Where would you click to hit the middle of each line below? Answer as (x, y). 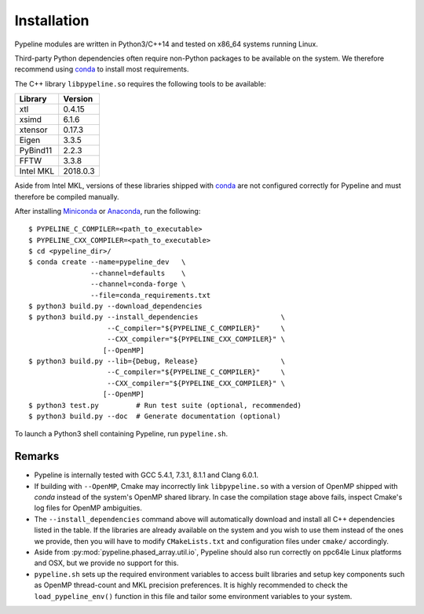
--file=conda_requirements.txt (151, 295)
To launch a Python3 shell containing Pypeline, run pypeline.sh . (121, 434)
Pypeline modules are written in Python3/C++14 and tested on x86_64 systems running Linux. (166, 44)
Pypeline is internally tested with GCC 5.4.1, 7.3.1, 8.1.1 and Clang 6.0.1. (146, 475)
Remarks (37, 456)
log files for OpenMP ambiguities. (88, 508)
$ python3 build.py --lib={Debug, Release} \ (157, 361)
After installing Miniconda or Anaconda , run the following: (108, 211)
